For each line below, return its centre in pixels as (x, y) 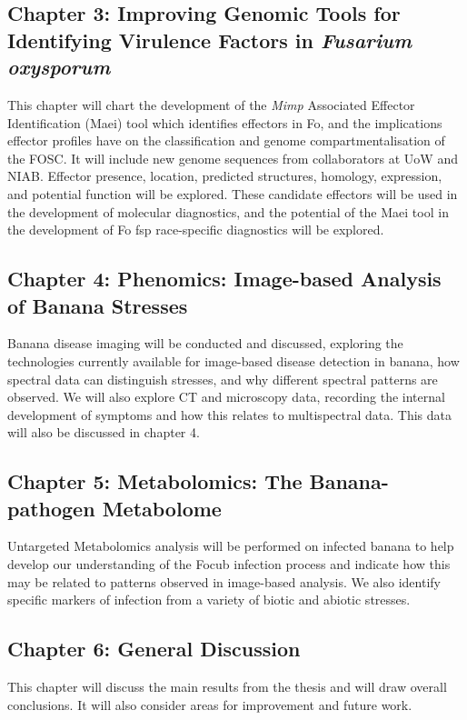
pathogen (51, 508)
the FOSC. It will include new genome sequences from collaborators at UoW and (233, 158)
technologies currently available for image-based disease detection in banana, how (233, 360)
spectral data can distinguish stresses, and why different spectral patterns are (223, 379)
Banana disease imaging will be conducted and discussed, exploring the (205, 343)
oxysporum (59, 67)
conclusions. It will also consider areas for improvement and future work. (210, 704)
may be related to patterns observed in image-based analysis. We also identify (224, 581)
